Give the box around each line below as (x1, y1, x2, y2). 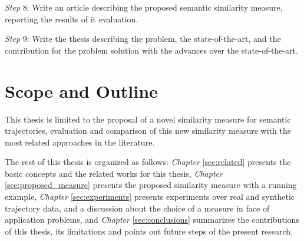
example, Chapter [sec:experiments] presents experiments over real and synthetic (5, 190, 295, 203)
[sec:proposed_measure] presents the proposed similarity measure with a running (5, 179, 297, 191)
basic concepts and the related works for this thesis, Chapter (5, 167, 223, 179)
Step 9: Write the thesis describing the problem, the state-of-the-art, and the (5, 32, 281, 45)
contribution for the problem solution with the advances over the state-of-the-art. (5, 44, 298, 56)
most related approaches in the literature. (5, 136, 155, 148)
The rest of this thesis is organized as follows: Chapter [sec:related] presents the (5, 156, 291, 168)
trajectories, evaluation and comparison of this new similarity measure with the (5, 124, 291, 137)
